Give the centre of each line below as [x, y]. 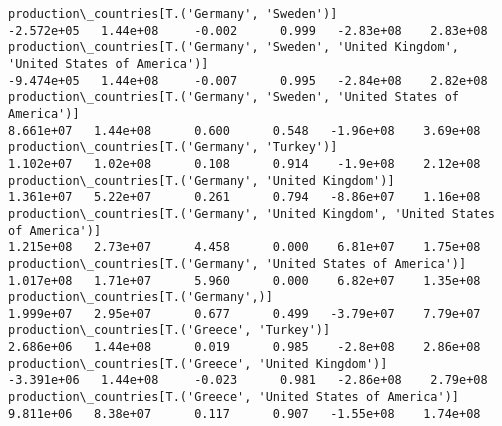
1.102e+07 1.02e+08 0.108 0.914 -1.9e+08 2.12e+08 [244, 163]
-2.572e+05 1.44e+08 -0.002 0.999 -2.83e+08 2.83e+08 [248, 30]
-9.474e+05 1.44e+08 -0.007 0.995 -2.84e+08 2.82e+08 [248, 80]
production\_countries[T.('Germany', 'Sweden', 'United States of [234, 97]
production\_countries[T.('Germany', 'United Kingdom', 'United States [251, 213]
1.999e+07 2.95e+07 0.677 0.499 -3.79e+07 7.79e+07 [244, 313]
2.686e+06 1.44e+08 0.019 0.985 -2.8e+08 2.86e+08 [244, 347]
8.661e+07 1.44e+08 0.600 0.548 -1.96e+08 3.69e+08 [244, 130]
